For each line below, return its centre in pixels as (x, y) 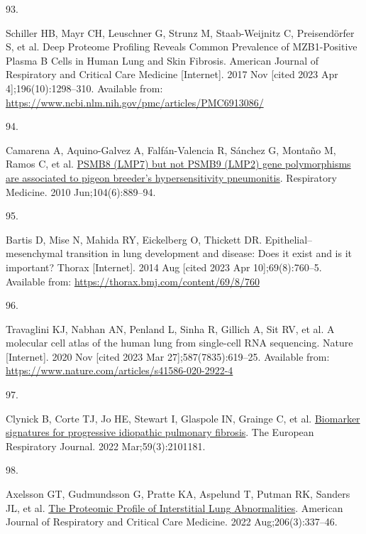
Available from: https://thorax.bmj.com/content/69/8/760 (133, 281)
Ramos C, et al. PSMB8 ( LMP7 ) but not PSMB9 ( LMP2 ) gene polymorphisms (178, 164)
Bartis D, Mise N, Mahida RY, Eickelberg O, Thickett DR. (134, 239)
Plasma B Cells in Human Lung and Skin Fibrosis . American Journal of (162, 60)
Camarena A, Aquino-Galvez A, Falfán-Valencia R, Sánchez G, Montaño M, (171, 149)
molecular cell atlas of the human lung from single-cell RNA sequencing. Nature (179, 343)
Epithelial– (289, 239)
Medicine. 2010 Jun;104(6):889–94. (81, 191)
